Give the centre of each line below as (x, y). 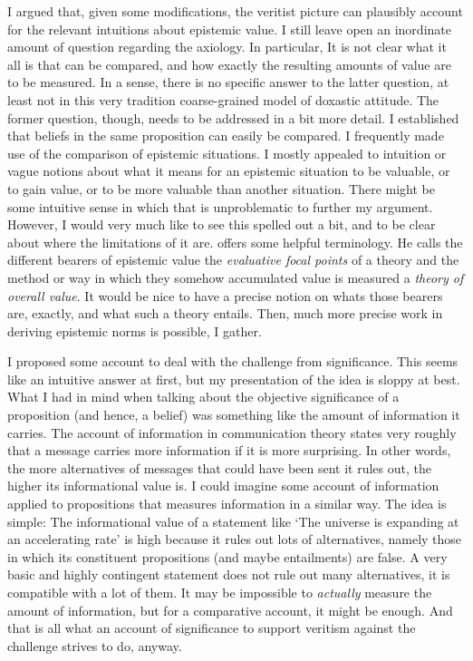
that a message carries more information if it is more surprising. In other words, (229, 450)
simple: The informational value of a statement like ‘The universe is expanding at (233, 521)
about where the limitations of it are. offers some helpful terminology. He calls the (235, 242)
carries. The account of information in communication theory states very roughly (232, 432)
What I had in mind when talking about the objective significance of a (203, 397)
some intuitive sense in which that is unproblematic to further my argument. (220, 206)
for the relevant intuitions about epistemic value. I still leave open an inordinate (229, 29)
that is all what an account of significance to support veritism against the (212, 628)
